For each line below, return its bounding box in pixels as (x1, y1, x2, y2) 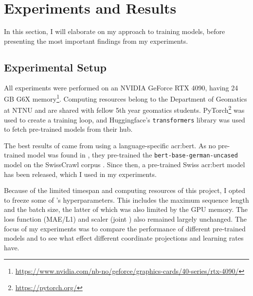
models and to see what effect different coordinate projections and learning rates (4, 233, 244, 243)
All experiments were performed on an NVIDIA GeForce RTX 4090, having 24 (4, 82, 238, 92)
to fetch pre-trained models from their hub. (4, 124, 133, 134)
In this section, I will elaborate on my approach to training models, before (4, 26, 225, 36)
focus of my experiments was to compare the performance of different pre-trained (4, 223, 246, 233)
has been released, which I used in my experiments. (4, 169, 157, 179)
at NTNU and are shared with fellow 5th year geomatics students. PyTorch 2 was (4, 104, 245, 115)
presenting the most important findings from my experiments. (4, 35, 188, 46)
